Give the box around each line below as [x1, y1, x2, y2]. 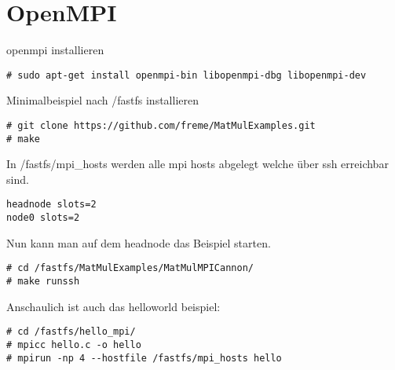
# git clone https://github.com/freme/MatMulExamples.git [6, 119, 316, 131]
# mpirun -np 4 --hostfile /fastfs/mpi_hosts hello [6, 352, 282, 364]
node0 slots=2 [6, 212, 80, 224]
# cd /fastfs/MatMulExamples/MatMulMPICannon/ [6, 262, 254, 274]
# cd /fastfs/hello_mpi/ [6, 326, 136, 338]
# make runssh [6, 276, 80, 288]
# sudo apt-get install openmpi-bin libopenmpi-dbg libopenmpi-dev [6, 69, 367, 81]
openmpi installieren [6, 42, 104, 58]
